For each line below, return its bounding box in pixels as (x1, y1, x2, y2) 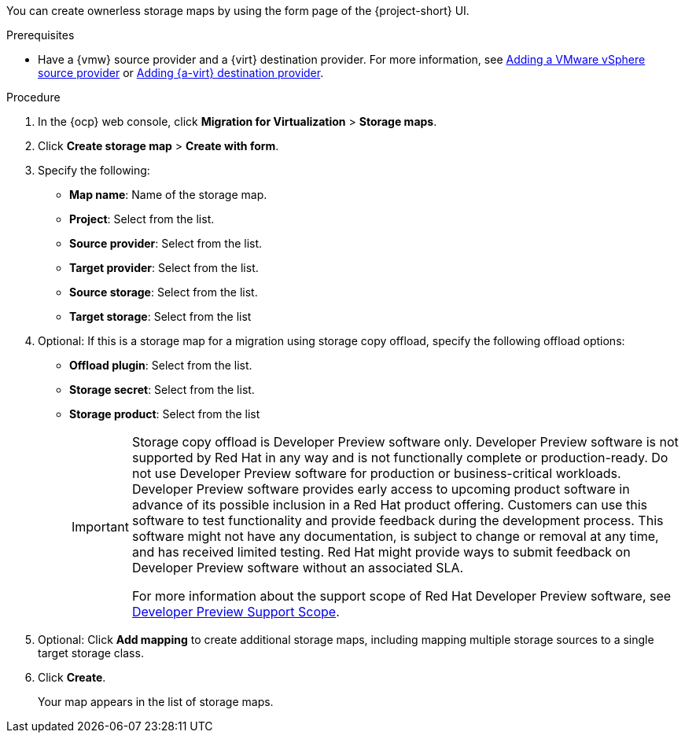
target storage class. (38, 646, 144, 660)
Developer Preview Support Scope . (131, 604, 340, 620)
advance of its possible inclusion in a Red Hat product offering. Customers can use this (131, 497, 647, 513)
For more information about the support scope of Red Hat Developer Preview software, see (131, 588, 672, 604)
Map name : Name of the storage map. (69, 188, 267, 201)
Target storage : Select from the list (69, 310, 252, 323)
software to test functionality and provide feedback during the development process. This (131, 513, 664, 528)
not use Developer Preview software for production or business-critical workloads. (131, 465, 621, 481)
